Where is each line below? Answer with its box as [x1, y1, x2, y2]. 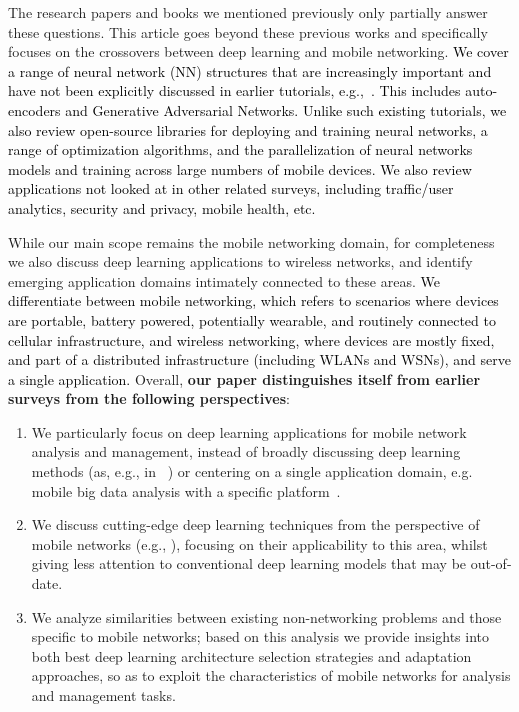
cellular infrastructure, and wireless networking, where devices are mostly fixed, [8, 329, 495, 350]
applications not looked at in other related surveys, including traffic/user [8, 178, 454, 199]
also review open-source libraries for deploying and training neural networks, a [8, 119, 488, 140]
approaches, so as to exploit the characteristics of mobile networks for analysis [31, 665, 511, 686]
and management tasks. [31, 685, 176, 705]
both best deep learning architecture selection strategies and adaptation [31, 645, 472, 666]
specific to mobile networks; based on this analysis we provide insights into [31, 626, 490, 647]
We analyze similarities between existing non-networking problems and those [31, 606, 502, 627]
